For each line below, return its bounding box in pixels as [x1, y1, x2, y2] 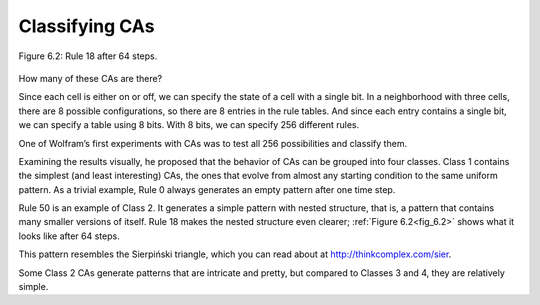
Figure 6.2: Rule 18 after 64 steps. [18, 50, 158, 62]
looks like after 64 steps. [18, 230, 120, 242]
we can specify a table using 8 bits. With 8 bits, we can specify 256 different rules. [18, 119, 360, 131]
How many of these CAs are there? [18, 72, 163, 84]
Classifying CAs [18, 15, 155, 37]
